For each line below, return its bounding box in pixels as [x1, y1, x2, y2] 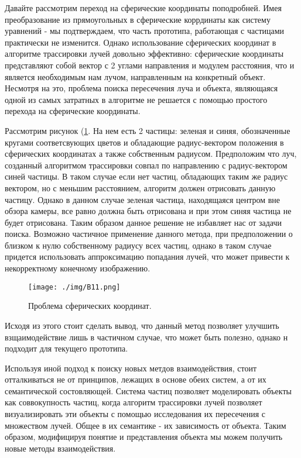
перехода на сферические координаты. [5, 105, 141, 117]
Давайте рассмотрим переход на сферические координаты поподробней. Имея [5, 2, 282, 13]
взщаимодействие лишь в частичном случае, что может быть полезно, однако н [5, 330, 288, 343]
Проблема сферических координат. [28, 299, 152, 312]
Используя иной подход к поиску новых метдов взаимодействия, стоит [5, 361, 257, 374]
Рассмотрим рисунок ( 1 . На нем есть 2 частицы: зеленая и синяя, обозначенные [5, 124, 290, 136]
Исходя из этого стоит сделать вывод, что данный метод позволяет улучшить [5, 319, 279, 331]
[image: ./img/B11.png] [28, 283, 121, 291]
